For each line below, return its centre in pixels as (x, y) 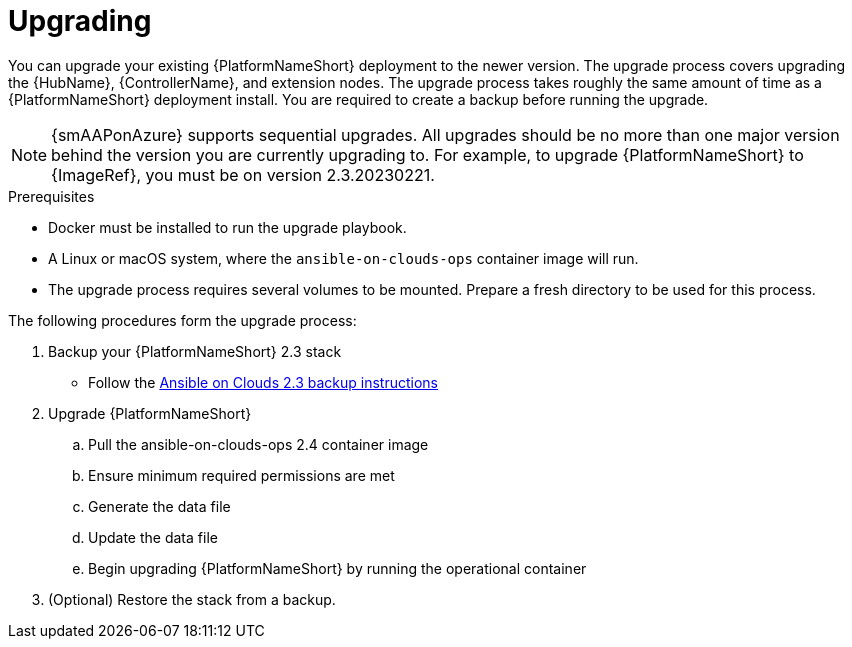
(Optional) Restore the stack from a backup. (192, 599)
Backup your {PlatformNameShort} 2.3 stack (195, 351)
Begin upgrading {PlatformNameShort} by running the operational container (337, 568)
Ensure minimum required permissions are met (241, 475)
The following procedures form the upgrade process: (182, 320)
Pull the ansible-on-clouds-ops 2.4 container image (258, 444)
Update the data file (153, 537)
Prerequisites (51, 196)
